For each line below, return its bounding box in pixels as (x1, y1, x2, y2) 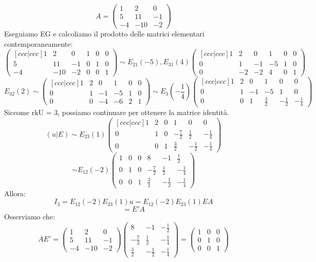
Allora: (4, 188, 26, 198)
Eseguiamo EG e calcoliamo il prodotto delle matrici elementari (4, 28, 205, 39)
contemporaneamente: (4, 38, 73, 49)
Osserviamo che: (4, 211, 55, 222)
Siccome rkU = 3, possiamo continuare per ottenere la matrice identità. (4, 107, 229, 117)
